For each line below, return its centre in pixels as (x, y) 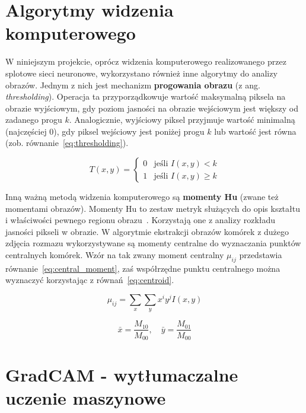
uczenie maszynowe (86, 398)
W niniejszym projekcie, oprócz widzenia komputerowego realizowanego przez (146, 61)
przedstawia (261, 255)
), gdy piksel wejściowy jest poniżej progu (129, 131)
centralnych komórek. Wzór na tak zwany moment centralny (115, 255)
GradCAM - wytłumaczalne (122, 375)
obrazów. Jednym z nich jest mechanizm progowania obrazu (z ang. (133, 85)
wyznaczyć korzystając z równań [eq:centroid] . (90, 280)
